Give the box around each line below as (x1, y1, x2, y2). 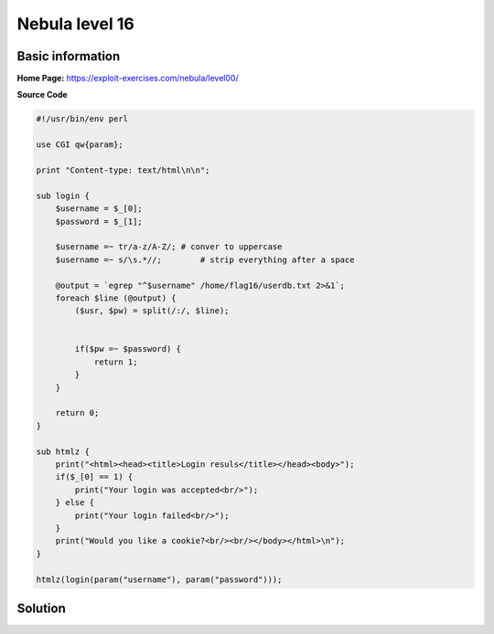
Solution (16, 600, 66, 616)
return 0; (55, 407, 100, 418)
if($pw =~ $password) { (74, 343, 182, 354)
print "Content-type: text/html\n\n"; (36, 165, 210, 175)
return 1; (93, 356, 138, 367)
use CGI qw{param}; (36, 140, 123, 150)
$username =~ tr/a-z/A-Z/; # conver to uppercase (55, 242, 283, 252)
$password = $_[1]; (55, 216, 144, 227)
